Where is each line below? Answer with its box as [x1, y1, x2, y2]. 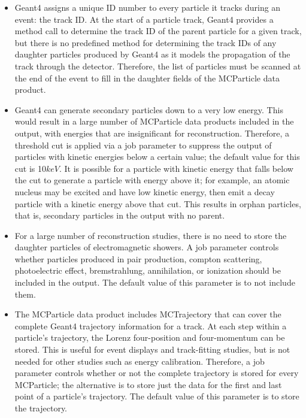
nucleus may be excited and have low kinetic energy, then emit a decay [14, 185, 275, 198]
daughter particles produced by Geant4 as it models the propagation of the [14, 48, 290, 60]
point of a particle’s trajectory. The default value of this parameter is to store [14, 390, 299, 402]
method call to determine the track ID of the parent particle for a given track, [14, 25, 302, 37]
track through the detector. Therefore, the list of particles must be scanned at [14, 59, 301, 72]
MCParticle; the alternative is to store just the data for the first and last [14, 378, 282, 390]
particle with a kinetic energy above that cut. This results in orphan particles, [14, 197, 301, 210]
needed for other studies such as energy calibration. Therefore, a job [14, 355, 265, 367]
